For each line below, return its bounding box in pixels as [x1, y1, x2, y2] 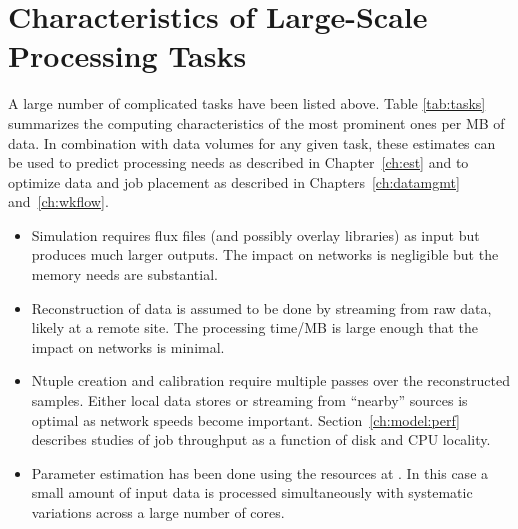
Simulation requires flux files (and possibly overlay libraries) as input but [31, 224, 480, 245]
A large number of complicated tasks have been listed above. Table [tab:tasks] [8, 93, 486, 114]
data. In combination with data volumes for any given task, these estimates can [8, 132, 496, 153]
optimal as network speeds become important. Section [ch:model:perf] [31, 409, 460, 430]
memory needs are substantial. [31, 264, 218, 285]
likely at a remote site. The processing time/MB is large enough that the [31, 317, 479, 338]
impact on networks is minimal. [31, 336, 225, 357]
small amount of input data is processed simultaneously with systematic [31, 482, 473, 503]
